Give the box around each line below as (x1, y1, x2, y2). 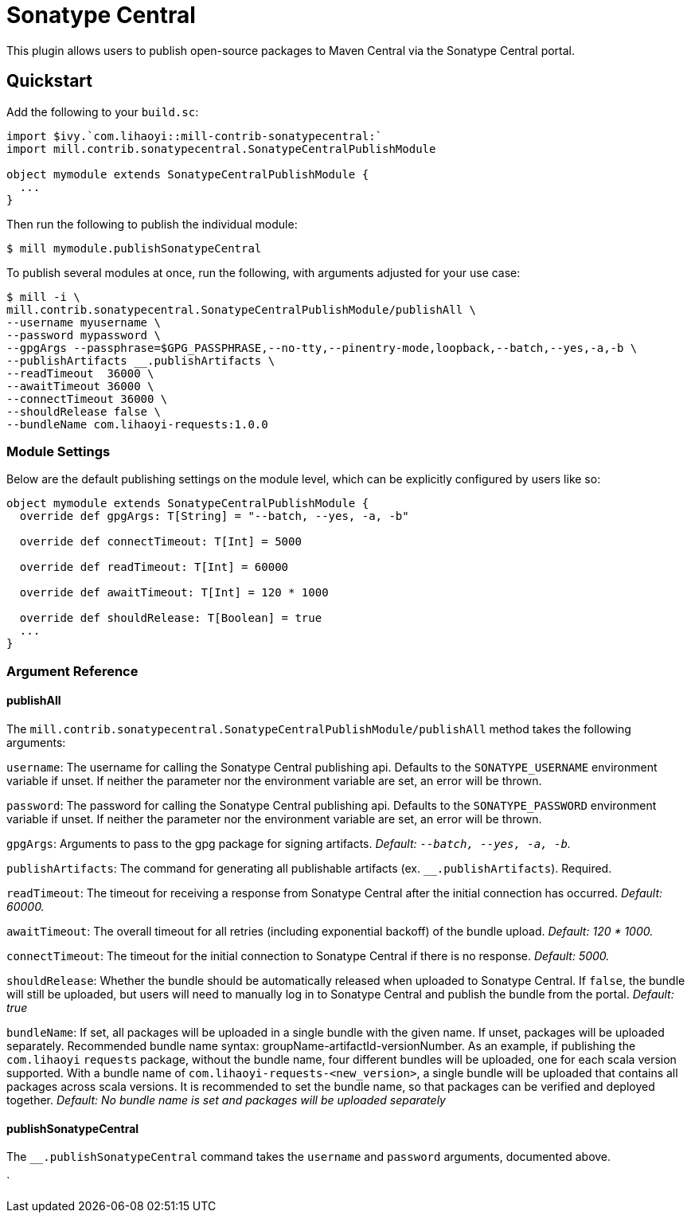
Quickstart (6, 71, 93, 92)
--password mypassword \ (6, 328, 161, 342)
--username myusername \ (6, 315, 161, 329)
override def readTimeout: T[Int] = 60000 (19, 561, 289, 574)
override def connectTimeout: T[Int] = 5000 (19, 535, 302, 549)
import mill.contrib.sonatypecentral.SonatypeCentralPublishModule (6, 142, 436, 155)
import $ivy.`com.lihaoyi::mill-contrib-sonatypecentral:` (6, 129, 383, 143)
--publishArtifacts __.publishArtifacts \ (6, 354, 275, 367)
